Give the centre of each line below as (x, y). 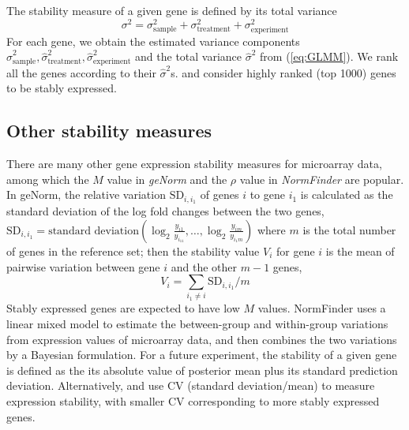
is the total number (349, 229)
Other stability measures (109, 131)
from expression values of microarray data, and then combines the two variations (202, 339)
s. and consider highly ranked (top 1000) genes (283, 72)
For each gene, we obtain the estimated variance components (153, 41)
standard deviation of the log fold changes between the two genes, (165, 211)
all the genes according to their (81, 72)
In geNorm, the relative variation (86, 194)
